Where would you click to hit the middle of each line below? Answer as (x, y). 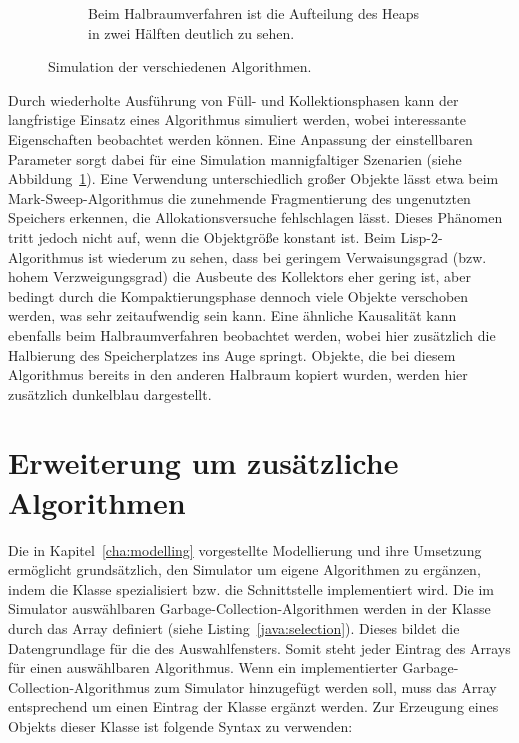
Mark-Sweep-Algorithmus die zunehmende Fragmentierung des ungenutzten (239, 197)
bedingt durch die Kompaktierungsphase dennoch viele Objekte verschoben (238, 295)
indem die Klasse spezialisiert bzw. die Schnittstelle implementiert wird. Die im (251, 588)
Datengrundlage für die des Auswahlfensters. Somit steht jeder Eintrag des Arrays (259, 647)
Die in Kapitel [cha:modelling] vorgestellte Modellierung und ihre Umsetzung (245, 549)
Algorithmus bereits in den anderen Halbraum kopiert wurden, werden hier (238, 374)
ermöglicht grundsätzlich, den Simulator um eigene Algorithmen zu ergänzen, (244, 569)
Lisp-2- (421, 236)
